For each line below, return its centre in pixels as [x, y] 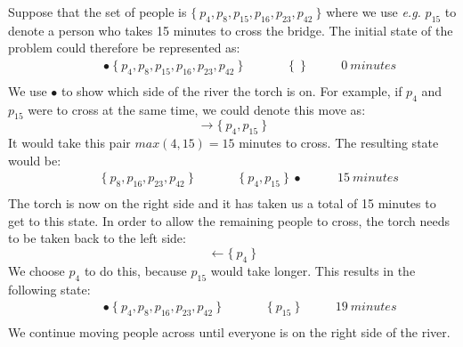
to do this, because [135, 270]
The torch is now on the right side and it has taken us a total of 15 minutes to [222, 203]
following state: [49, 289]
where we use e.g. [374, 12]
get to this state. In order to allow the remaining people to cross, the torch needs [229, 220]
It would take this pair [69, 143]
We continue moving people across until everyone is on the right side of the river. [229, 332]
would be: [35, 160]
